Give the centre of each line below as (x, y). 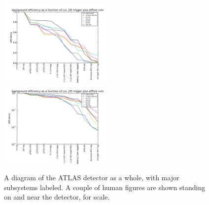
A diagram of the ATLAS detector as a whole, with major (92, 178)
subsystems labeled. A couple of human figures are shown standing (105, 187)
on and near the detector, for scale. (57, 197)
